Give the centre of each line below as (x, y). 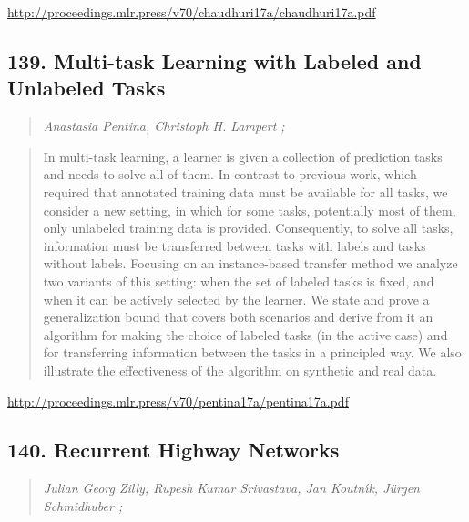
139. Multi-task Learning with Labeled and (214, 60)
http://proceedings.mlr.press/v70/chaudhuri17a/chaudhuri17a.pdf (192, 12)
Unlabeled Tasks (87, 88)
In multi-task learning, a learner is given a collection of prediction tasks (243, 156)
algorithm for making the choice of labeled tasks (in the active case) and (245, 334)
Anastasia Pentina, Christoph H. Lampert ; (164, 126)
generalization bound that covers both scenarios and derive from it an (238, 317)
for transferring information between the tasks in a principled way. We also (252, 352)
